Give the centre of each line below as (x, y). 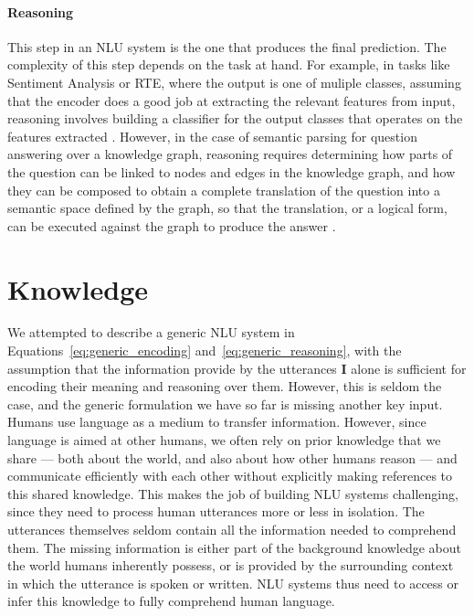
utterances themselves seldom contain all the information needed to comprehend (232, 529)
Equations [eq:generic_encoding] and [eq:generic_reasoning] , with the (205, 350)
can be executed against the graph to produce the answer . (172, 225)
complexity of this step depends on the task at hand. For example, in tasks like (229, 64)
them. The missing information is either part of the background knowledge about (235, 547)
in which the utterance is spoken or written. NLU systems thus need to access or (233, 583)
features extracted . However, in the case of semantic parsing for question (212, 136)
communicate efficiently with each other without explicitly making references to (230, 476)
